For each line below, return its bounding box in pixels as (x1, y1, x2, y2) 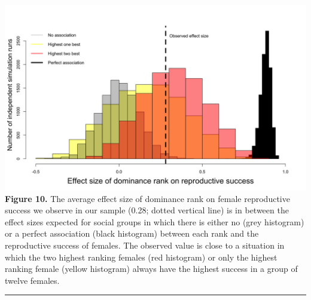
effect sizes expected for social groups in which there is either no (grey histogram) (5, 215, 304, 228)
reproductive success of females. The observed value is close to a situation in (5, 239, 285, 252)
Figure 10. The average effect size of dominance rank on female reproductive (5, 192, 290, 204)
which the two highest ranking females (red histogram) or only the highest (5, 250, 278, 263)
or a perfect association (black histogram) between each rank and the (5, 227, 259, 240)
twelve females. (5, 274, 60, 286)
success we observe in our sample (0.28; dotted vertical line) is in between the (5, 204, 289, 216)
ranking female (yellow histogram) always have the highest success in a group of (5, 262, 298, 275)
